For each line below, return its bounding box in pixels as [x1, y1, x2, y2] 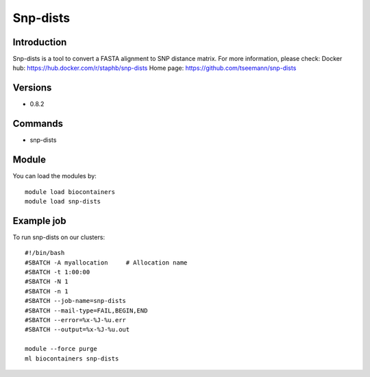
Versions [12, 82, 52, 94]
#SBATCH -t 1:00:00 [25, 268, 90, 276]
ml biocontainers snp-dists [25, 354, 119, 363]
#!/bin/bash [25, 249, 65, 257]
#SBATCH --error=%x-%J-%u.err [25, 316, 127, 324]
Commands [12, 118, 64, 130]
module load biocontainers [25, 188, 116, 195]
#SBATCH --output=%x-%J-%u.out [25, 326, 130, 334]
